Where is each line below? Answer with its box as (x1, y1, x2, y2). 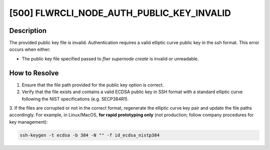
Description (9, 26, 47, 35)
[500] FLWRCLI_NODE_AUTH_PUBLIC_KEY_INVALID (9, 7, 231, 18)
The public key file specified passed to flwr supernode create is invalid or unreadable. (21, 55, 199, 62)
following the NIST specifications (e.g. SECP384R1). (21, 96, 129, 102)
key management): (9, 119, 48, 125)
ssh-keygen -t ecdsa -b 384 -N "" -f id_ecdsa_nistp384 (19, 132, 160, 138)
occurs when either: (9, 46, 51, 52)
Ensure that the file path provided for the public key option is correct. (21, 82, 164, 88)
